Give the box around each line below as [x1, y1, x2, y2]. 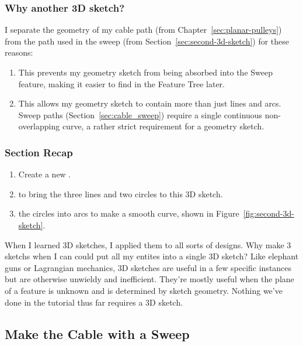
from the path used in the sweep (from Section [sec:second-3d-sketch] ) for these [5, 35, 290, 47]
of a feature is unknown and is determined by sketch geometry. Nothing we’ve [5, 284, 283, 296]
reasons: [5, 46, 33, 59]
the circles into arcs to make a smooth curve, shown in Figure [18, 207, 239, 220]
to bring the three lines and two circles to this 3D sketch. [18, 187, 223, 200]
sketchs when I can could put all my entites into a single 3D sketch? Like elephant [5, 250, 299, 262]
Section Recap [5, 145, 73, 159]
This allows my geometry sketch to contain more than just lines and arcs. [18, 97, 281, 109]
